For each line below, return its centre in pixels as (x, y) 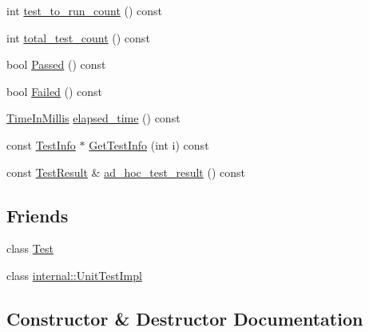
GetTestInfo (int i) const (149, 144)
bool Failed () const (55, 91)
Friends (38, 215)
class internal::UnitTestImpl (74, 275)
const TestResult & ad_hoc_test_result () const (126, 172)
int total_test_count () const (78, 37)
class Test (30, 248)
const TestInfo (41, 144)
